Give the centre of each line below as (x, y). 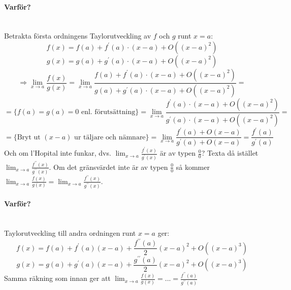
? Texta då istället (230, 153)
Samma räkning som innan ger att (57, 278)
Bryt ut (29, 137)
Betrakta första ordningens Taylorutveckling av (78, 36)
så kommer (193, 167)
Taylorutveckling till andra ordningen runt (70, 233)
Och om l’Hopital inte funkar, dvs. (58, 153)
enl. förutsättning (108, 112)
